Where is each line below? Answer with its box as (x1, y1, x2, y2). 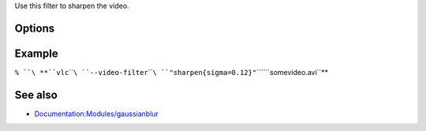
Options (14, 21, 55, 35)
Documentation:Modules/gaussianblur (34, 109, 159, 118)
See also (14, 88, 58, 102)
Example (14, 47, 58, 60)
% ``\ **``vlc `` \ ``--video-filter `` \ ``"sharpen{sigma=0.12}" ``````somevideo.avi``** (14, 67, 329, 77)
